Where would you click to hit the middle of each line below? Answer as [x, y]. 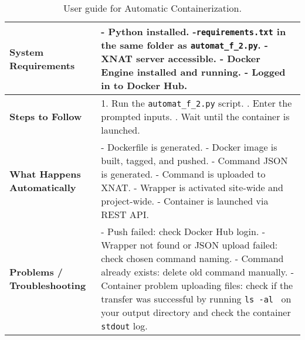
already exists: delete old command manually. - [198, 272]
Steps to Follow [46, 116]
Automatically [43, 187]
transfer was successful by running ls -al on [196, 299]
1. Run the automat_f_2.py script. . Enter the [196, 103]
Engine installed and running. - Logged [193, 72]
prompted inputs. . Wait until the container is [195, 116]
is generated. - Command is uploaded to [183, 174]
